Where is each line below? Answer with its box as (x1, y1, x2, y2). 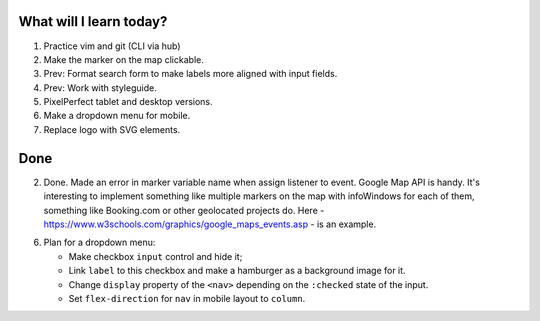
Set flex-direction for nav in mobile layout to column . (68, 292, 306, 304)
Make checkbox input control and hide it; (68, 250, 243, 262)
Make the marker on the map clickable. (43, 53, 204, 65)
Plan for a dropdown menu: (43, 236, 156, 249)
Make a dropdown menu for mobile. (43, 110, 191, 122)
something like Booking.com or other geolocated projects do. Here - (43, 204, 325, 216)
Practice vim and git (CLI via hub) (43, 40, 181, 52)
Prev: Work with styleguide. (43, 81, 157, 94)
